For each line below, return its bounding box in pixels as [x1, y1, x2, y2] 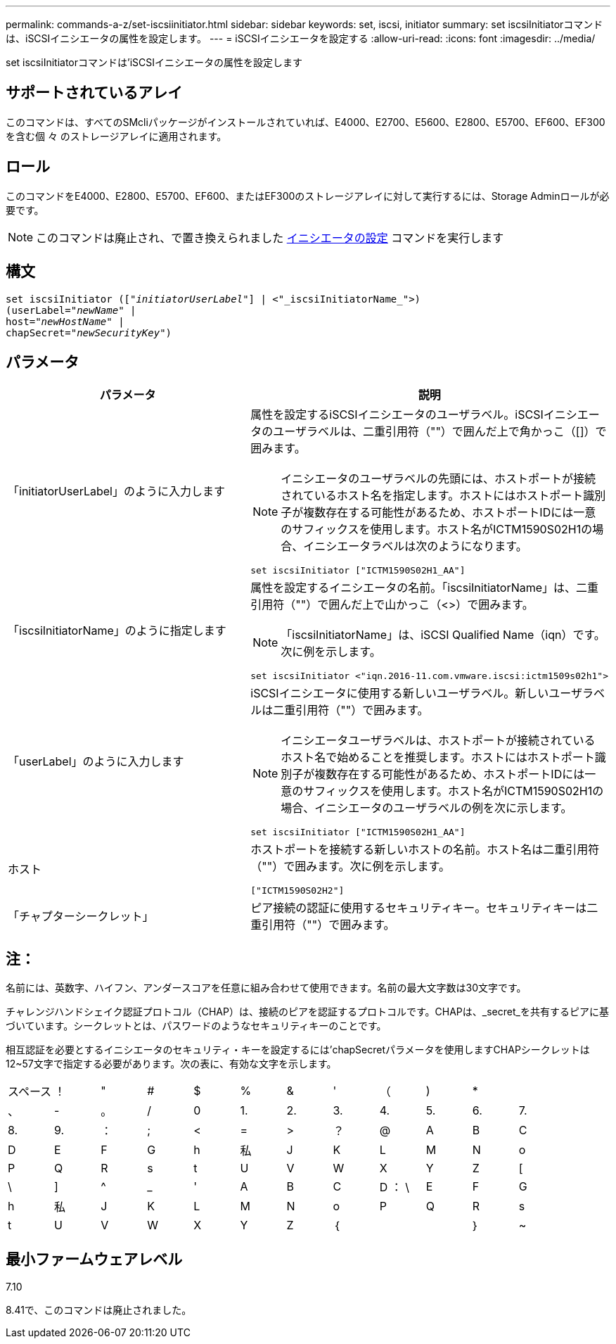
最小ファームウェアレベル [6, 1250, 183, 1268]
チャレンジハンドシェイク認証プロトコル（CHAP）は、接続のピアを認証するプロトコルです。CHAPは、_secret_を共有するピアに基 [6, 1006, 609, 1018]
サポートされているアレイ [6, 84, 183, 102]
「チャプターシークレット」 [8, 909, 154, 924]
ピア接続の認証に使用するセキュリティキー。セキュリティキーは [250, 901, 587, 915]
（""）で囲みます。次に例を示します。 [250, 859, 450, 874]
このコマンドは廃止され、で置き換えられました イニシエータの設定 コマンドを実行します [36, 230, 504, 245]
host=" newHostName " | [6, 315, 124, 327]
